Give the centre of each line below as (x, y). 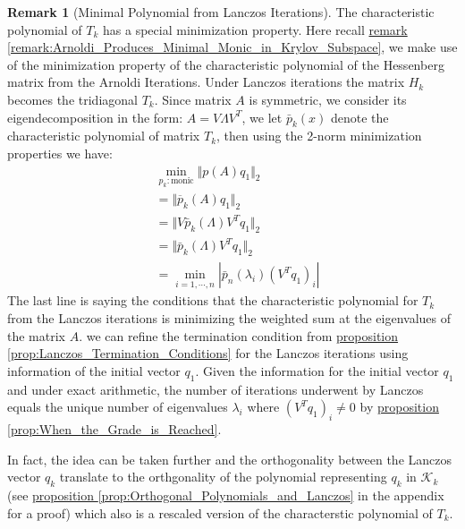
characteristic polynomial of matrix (104, 136)
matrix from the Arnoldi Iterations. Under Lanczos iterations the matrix (206, 82)
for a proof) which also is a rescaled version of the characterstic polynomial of (220, 512)
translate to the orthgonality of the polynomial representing (223, 477)
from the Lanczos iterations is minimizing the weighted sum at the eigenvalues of (229, 318)
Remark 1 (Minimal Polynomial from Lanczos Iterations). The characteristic (221, 12)
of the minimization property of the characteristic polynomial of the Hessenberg (226, 64)
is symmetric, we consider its (328, 99)
